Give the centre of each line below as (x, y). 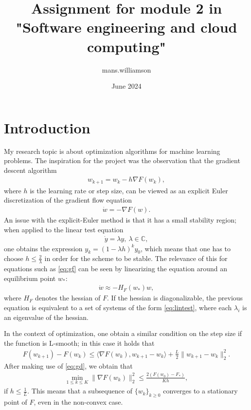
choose (14, 258)
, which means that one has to (186, 248)
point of (16, 401)
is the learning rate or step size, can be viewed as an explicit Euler (129, 190)
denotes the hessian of (68, 298)
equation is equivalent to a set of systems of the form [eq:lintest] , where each (118, 307)
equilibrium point (30, 278)
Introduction (47, 127)
